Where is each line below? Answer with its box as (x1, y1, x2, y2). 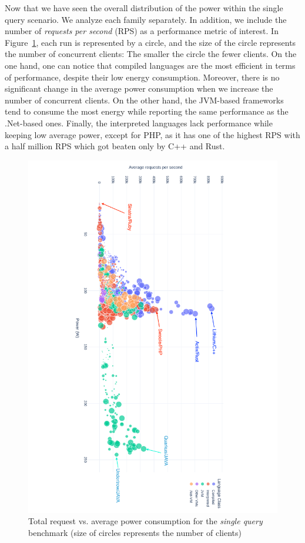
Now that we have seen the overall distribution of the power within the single (5, 2, 283, 14)
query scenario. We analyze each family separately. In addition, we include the (5, 13, 287, 25)
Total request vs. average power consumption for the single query (28, 515, 263, 527)
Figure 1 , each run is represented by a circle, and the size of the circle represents (5, 36, 296, 48)
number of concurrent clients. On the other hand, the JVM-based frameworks (5, 93, 284, 106)
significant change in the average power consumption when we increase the (5, 82, 273, 95)
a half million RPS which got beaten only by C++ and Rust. (5, 140, 225, 152)
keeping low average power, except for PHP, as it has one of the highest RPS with (5, 128, 300, 140)
